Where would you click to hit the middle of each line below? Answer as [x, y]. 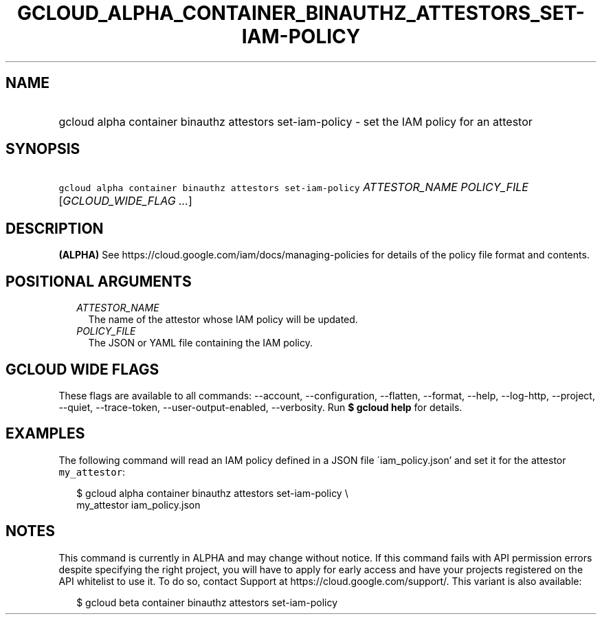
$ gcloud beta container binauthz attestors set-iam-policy [207, 602]
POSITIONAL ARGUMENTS [99, 281]
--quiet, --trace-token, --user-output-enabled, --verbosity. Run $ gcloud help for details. [260, 407]
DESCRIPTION [55, 228]
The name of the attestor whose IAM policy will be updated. [223, 320]
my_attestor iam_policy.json [138, 505]
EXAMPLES [45, 434]
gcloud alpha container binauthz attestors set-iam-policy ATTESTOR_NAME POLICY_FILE [293, 187]
